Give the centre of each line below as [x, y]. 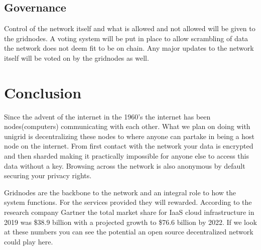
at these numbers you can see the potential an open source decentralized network [129, 232]
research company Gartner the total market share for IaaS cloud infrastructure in [129, 212]
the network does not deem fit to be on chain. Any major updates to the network [129, 48]
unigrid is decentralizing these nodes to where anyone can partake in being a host [129, 136]
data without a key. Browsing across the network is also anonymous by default [125, 165]
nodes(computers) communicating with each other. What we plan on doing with [127, 126]
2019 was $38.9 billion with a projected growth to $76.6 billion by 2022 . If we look [130, 222]
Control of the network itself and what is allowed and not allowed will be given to [130, 28]
